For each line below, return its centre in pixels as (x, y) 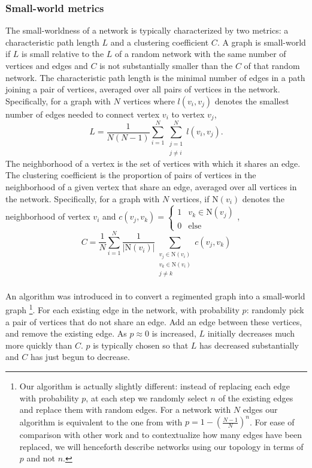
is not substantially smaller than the (166, 65)
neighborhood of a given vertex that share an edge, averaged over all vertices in (151, 186)
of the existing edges (256, 397)
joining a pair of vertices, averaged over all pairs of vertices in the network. (143, 89)
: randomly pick (275, 309)
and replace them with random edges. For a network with (125, 409)
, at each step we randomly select (147, 397)
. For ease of (272, 421)
